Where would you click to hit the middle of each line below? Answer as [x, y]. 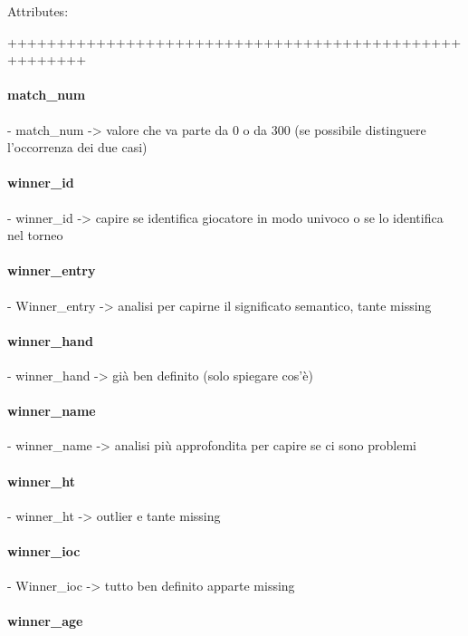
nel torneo [35, 235]
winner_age [45, 621]
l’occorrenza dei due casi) [77, 147]
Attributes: [38, 11]
